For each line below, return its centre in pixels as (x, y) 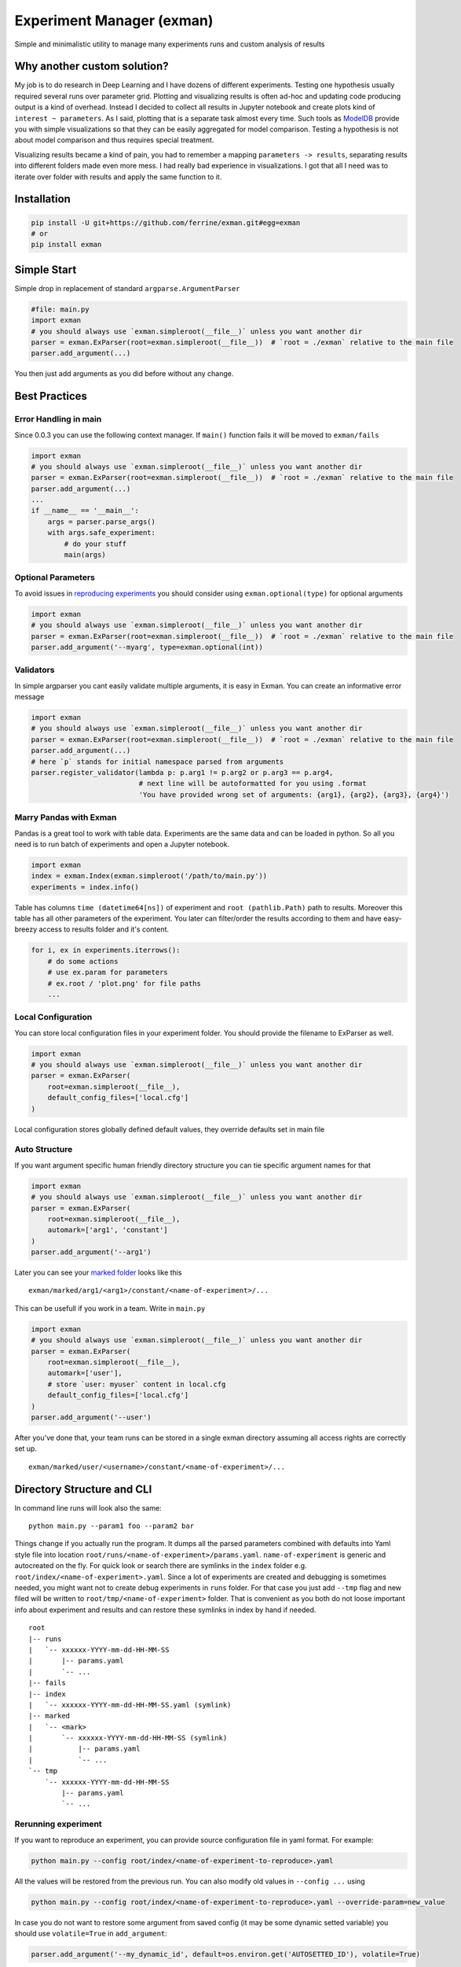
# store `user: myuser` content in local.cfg (137, 1384)
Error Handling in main (58, 419)
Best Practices (51, 396)
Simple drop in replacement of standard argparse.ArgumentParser (127, 288)
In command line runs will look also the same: (88, 1508)
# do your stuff (95, 544)
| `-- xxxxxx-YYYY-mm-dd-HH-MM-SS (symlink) (128, 1738)
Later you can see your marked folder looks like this (98, 1273)
